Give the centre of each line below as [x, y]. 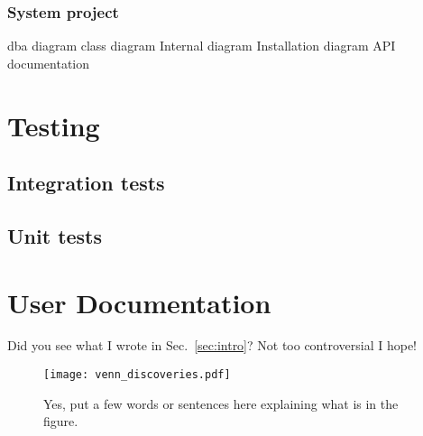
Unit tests [55, 235]
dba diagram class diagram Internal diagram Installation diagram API [202, 46]
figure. [61, 421]
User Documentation [139, 302]
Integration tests [86, 183]
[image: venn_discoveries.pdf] [137, 375]
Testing [54, 125]
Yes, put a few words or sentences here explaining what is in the [221, 403]
